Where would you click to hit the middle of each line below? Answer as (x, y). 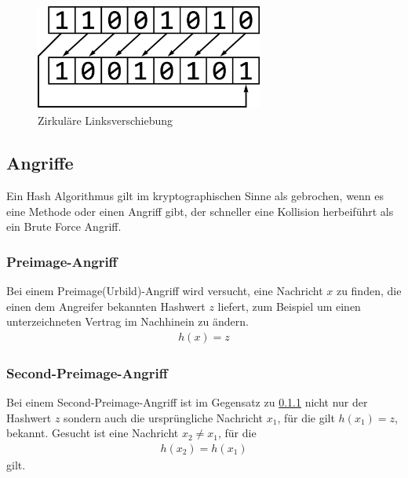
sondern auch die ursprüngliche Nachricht (164, 417)
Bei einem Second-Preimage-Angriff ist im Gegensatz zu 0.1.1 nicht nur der (187, 401)
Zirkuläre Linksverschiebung (105, 120)
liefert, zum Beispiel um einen (289, 306)
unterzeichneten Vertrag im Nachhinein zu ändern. (127, 321)
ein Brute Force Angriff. (64, 226)
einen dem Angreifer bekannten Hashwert (106, 306)
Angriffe (40, 163)
